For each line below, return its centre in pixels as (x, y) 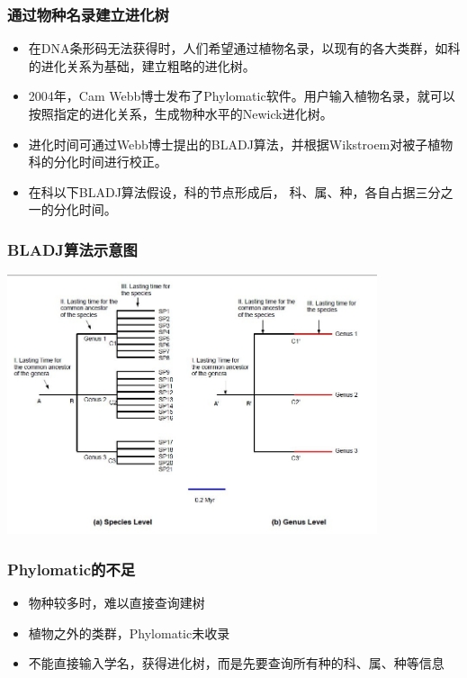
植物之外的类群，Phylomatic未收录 (129, 633)
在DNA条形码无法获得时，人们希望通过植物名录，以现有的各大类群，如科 (244, 48)
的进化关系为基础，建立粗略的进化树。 (142, 65)
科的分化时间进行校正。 (98, 162)
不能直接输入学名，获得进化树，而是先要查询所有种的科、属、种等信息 (236, 663)
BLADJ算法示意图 (72, 249)
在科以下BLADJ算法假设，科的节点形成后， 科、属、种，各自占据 (222, 191)
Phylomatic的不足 (72, 569)
